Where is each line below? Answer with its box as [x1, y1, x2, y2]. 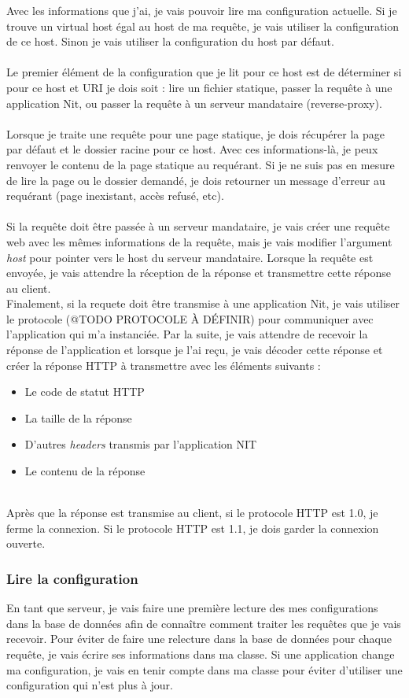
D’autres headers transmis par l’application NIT [24, 436, 257, 452]
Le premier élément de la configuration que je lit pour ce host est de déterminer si [6, 64, 402, 80]
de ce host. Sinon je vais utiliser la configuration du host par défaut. [6, 33, 334, 50]
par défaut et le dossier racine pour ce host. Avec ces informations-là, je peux [6, 141, 378, 157]
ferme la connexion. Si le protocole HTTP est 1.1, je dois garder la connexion [6, 519, 379, 536]
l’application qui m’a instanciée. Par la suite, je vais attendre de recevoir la [6, 326, 368, 342]
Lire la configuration [6, 568, 138, 588]
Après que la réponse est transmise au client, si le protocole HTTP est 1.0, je [6, 504, 378, 521]
